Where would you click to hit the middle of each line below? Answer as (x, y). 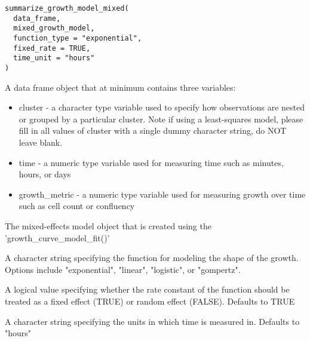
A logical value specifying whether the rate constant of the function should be (147, 289)
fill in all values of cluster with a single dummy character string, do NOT (153, 130)
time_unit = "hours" (54, 58)
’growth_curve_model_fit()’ (57, 237)
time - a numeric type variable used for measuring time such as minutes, (151, 162)
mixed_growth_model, (54, 28)
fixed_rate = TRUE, (52, 48)
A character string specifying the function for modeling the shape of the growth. (152, 258)
